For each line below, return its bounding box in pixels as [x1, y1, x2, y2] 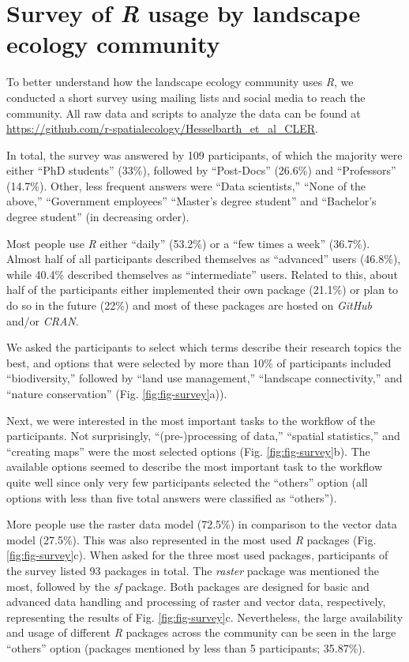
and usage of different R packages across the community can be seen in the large [6, 624, 396, 641]
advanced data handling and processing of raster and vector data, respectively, [6, 593, 386, 610]
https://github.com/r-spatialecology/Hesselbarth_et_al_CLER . [6, 120, 318, 137]
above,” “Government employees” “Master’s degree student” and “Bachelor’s [6, 193, 377, 209]
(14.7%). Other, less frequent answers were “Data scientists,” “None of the [6, 177, 366, 194]
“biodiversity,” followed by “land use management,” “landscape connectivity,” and [6, 370, 403, 386]
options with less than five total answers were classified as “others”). [6, 489, 337, 506]
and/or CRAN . [6, 312, 79, 329]
